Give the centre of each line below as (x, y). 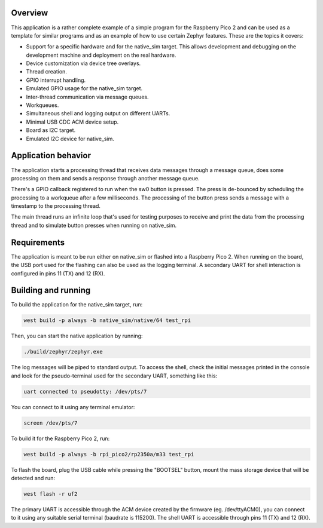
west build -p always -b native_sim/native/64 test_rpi (107, 320)
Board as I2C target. (51, 130)
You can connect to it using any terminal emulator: (73, 407)
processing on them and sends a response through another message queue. (105, 178)
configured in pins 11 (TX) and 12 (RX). (58, 273)
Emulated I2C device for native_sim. (70, 139)
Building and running (51, 291)
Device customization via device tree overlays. (83, 63)
